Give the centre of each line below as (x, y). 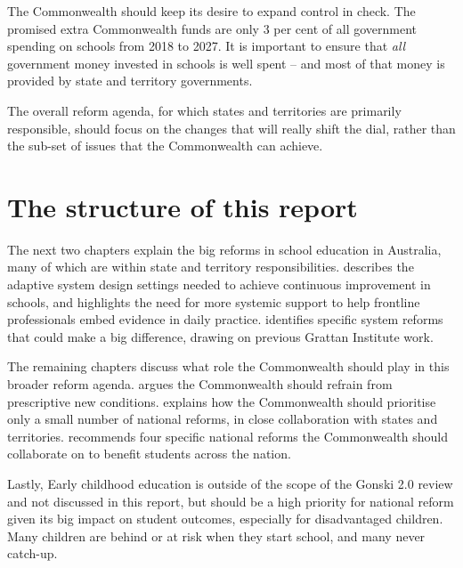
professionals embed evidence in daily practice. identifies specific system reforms (225, 319)
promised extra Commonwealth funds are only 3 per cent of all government (212, 28)
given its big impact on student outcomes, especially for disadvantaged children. (225, 519)
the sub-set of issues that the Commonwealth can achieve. (165, 146)
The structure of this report (183, 206)
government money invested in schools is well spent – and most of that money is (226, 63)
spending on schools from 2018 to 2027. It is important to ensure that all (207, 46)
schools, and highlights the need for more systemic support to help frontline (214, 301)
